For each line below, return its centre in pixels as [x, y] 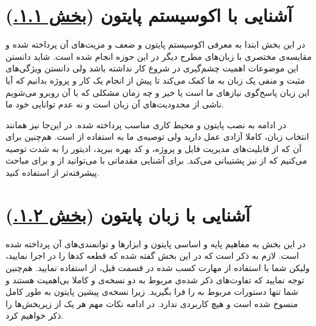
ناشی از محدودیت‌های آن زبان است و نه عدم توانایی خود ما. [115, 104]
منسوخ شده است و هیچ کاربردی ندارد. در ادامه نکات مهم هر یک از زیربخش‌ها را [152, 303]
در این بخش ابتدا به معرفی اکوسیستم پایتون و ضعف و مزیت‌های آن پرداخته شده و [156, 44]
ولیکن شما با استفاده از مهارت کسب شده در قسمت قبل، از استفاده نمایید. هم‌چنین [158, 267]
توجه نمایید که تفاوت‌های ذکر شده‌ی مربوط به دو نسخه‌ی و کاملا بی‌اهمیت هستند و [155, 279]
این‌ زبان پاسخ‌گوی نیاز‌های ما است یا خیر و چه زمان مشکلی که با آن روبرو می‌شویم [158, 92]
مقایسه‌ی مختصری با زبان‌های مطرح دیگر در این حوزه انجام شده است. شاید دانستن [159, 56]
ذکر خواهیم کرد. [35, 315]
